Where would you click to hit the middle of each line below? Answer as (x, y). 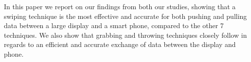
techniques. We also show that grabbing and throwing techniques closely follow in (125, 35)
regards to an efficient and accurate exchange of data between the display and (120, 44)
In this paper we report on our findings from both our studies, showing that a (120, 6)
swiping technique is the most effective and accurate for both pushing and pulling (125, 16)
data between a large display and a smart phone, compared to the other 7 (114, 25)
